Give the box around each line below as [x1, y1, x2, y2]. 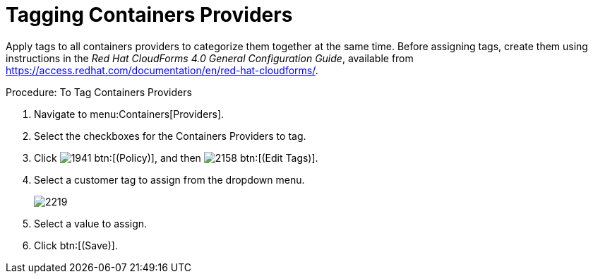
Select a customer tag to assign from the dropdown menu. [34, 173, 305, 186]
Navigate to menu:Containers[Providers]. [34, 107, 224, 120]
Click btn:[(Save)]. [34, 239, 118, 251]
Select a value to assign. [34, 217, 148, 230]
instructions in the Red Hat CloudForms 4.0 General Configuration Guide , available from [6, 52, 414, 64]
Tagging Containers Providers [6, 3, 293, 27]
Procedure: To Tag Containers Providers [6, 85, 192, 98]
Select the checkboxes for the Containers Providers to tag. [34, 129, 306, 142]
